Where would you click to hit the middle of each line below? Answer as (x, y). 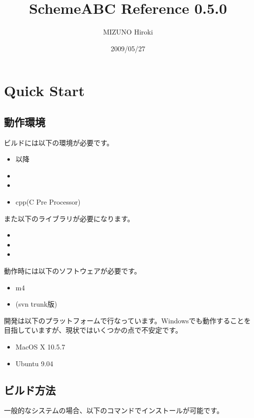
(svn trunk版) (36, 304)
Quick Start (44, 90)
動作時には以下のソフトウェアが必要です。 (73, 271)
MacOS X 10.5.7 (40, 347)
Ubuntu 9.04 (34, 363)
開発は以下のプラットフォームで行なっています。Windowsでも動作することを (127, 320)
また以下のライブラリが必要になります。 (69, 218)
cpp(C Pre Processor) (48, 202)
